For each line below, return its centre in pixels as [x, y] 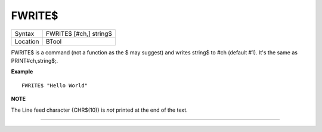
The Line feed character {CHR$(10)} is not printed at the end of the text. [99, 110]
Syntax [24, 33]
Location [27, 41]
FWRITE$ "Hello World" [55, 85]
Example [22, 72]
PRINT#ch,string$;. [35, 60]
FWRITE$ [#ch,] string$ [79, 33]
